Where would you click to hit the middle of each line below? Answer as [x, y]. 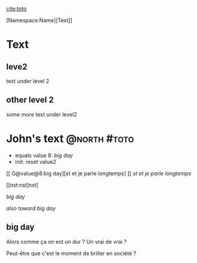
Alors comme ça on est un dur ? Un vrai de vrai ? [67, 241]
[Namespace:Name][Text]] [39, 20]
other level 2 [30, 100]
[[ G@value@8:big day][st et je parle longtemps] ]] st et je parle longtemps [99, 173]
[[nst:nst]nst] [23, 185]
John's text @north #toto [70, 139]
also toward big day [31, 208]
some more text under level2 [42, 114]
